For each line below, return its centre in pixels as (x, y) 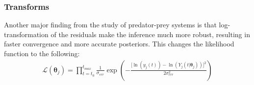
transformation (26, 34)
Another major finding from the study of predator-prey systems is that (110, 25)
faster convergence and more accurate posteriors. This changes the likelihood (119, 44)
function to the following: (42, 53)
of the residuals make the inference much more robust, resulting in (150, 34)
